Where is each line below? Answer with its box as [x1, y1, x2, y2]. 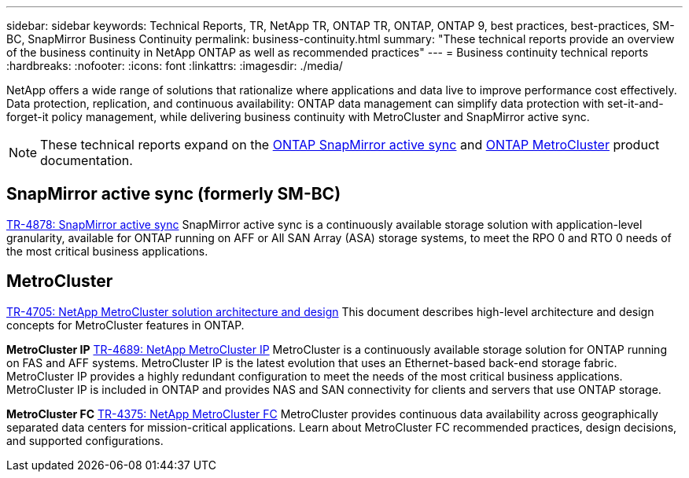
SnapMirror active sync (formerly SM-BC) [6, 184, 341, 204]
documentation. [40, 153, 133, 168]
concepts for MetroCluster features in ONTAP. [6, 318, 245, 332]
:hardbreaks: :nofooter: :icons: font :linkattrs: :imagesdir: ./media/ [6, 59, 343, 72]
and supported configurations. [6, 433, 164, 447]
